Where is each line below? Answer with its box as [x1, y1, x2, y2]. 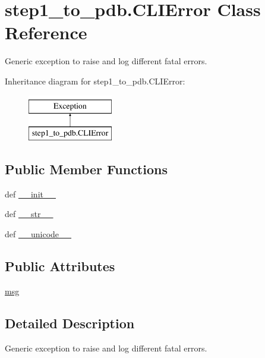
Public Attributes [5, 257, 115, 275]
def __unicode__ [5, 228, 72, 240]
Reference [5, 20, 87, 45]
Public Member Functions [5, 160, 168, 178]
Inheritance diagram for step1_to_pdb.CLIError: [5, 74, 185, 87]
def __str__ [5, 208, 53, 220]
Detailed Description [5, 313, 135, 332]
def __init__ [5, 187, 56, 200]
